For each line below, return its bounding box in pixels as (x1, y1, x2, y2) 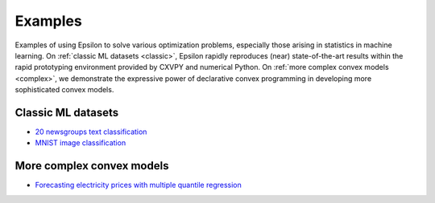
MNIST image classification (35, 138, 126, 148)
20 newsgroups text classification (35, 127, 147, 136)
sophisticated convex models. (14, 85, 114, 95)
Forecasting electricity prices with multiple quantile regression (35, 181, 242, 190)
